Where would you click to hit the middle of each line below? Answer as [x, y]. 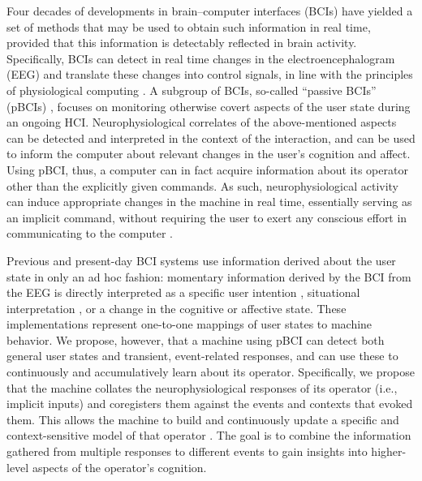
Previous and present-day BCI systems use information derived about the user [201, 260]
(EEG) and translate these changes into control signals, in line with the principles [210, 74]
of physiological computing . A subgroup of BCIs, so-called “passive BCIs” [192, 90]
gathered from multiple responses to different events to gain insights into [187, 451]
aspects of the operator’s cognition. [119, 467]
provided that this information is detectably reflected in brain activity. [182, 43]
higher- [389, 451]
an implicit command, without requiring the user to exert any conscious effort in [207, 217]
